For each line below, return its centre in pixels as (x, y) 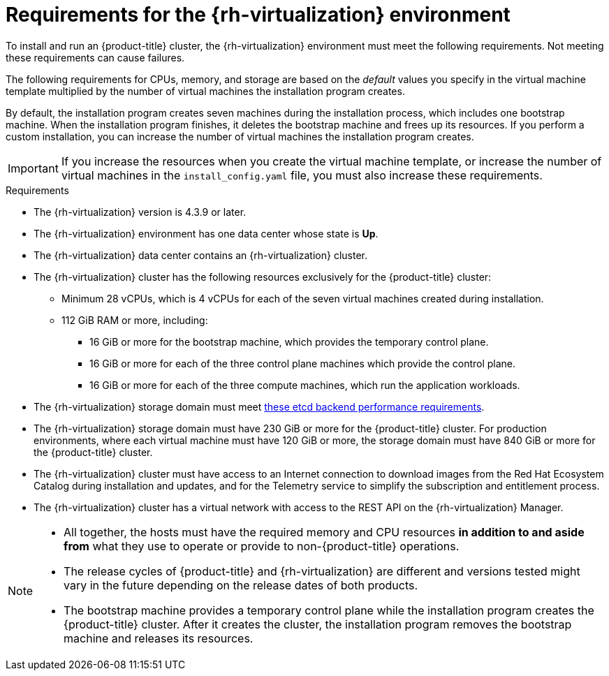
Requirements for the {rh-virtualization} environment (258, 15)
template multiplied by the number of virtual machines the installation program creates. (205, 91)
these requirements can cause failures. (95, 57)
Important (33, 168)
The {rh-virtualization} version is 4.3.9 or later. (140, 212)
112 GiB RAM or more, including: (135, 320)
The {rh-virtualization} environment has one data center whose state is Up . (206, 233)
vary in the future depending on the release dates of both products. (241, 585)
